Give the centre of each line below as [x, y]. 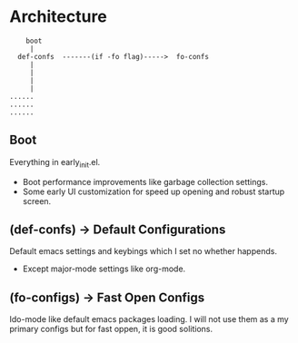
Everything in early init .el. [55, 163]
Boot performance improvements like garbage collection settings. [145, 181]
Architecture [58, 17]
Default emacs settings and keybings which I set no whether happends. [143, 251]
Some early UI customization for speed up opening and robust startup [154, 191]
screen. [37, 201]
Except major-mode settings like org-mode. [104, 269]
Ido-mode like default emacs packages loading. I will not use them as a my [149, 319]
